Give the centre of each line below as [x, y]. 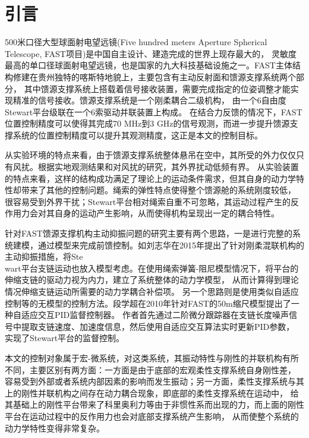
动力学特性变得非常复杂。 [55, 428]
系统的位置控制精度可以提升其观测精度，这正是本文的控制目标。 [138, 135]
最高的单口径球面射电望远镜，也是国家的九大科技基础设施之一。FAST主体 [149, 65]
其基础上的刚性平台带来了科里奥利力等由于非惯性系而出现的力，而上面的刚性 [154, 404]
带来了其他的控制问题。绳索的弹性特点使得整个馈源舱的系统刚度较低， [158, 190]
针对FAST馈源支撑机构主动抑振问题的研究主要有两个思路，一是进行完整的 [149, 233]
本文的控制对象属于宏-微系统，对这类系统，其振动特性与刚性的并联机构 [144, 357]
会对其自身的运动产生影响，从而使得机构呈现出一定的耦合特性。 [154, 213]
